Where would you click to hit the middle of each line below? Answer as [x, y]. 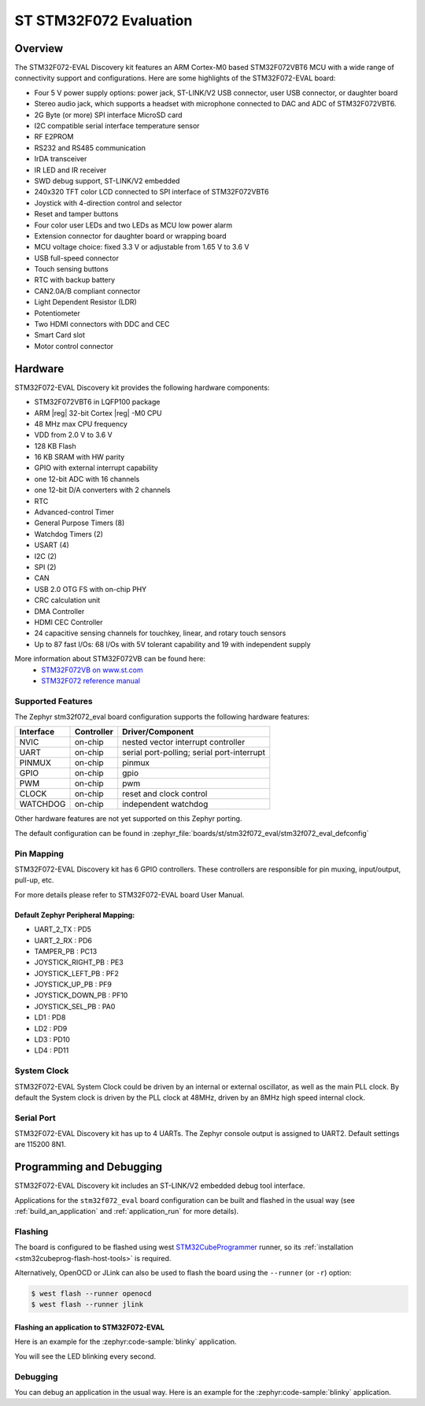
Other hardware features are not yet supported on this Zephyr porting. [128, 819]
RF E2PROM [54, 137]
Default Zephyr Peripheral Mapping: [75, 915]
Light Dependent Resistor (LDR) [85, 302]
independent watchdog [165, 805]
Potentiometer [57, 313]
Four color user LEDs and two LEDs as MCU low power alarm [133, 225]
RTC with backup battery [75, 280]
